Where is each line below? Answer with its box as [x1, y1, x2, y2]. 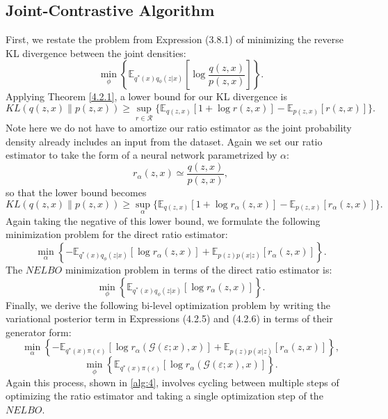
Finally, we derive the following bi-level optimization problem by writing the [6, 297, 331, 312]
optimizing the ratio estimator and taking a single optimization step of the [6, 388, 323, 403]
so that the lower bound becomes [6, 185, 147, 200]
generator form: [6, 324, 72, 339]
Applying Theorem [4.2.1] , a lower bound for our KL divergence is [6, 89, 287, 104]
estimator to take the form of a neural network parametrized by [6, 148, 277, 162]
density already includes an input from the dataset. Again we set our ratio [6, 134, 323, 148]
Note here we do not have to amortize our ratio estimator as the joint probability [6, 120, 352, 135]
